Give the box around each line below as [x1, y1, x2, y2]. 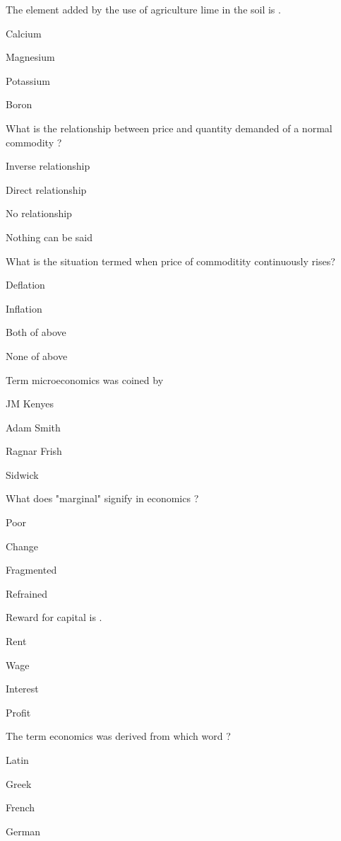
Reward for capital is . [6, 610, 102, 625]
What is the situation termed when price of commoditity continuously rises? [6, 253, 335, 268]
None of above [6, 348, 68, 363]
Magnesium [6, 50, 55, 64]
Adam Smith [6, 419, 61, 434]
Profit [6, 704, 31, 719]
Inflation [6, 301, 42, 315]
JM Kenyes [6, 396, 54, 411]
